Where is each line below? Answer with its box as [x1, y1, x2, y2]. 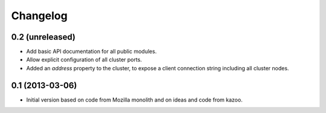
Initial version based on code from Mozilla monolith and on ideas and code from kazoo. [26, 96, 243, 103]
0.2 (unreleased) [11, 32, 75, 42]
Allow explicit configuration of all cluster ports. [26, 56, 142, 63]
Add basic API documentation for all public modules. [26, 48, 157, 55]
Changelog [11, 9, 68, 22]
